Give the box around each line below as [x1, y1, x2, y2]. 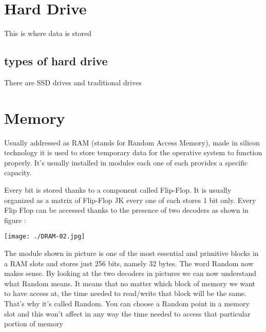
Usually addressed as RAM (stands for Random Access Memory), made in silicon [4, 137, 260, 147]
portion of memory [4, 318, 63, 329]
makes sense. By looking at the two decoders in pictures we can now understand [4, 268, 257, 279]
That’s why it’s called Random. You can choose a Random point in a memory [4, 298, 250, 309]
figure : [4, 214, 26, 225]
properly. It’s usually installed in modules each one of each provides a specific [4, 157, 248, 168]
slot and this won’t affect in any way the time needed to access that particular [4, 308, 251, 319]
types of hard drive [4, 53, 108, 69]
